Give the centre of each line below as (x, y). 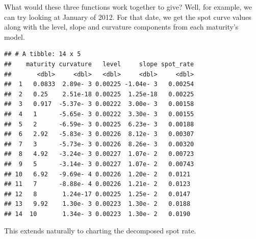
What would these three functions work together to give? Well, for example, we (128, 7)
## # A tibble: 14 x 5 (43, 54)
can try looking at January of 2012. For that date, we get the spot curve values (128, 17)
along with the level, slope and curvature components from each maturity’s (121, 27)
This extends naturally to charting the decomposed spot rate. (100, 231)
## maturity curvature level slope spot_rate (99, 64)
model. (15, 36)
